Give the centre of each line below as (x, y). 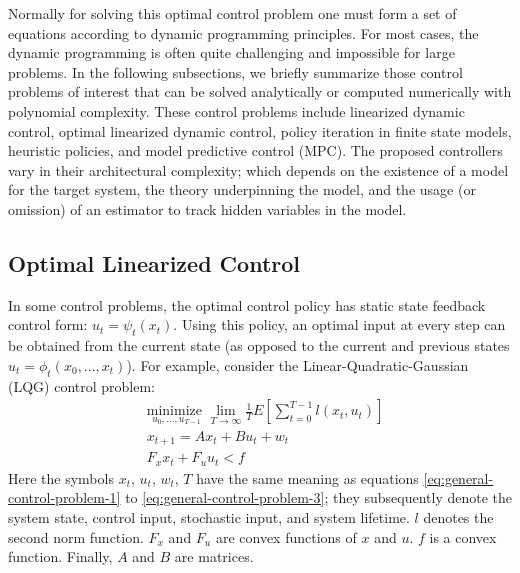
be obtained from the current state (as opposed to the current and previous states (259, 345)
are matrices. (214, 556)
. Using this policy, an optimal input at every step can (339, 324)
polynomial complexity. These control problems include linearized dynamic (236, 110)
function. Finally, (60, 556)
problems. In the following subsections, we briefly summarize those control (235, 71)
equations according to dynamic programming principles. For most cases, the (243, 32)
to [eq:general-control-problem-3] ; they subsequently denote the (319, 497)
